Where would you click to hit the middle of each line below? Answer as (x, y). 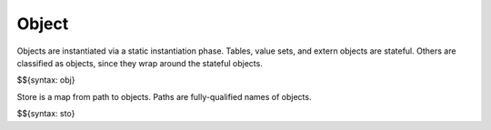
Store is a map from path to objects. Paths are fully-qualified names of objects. (164, 96)
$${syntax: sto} (46, 114)
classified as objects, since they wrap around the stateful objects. (140, 63)
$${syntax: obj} (46, 80)
